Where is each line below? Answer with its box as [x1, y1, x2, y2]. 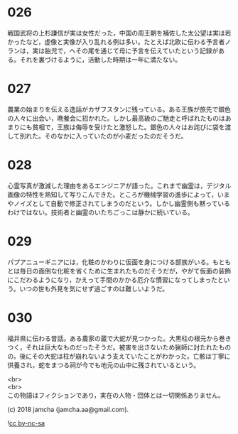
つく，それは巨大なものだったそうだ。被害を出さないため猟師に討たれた [7, 342, 219, 352]
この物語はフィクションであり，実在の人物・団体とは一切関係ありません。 [7, 391, 225, 399]
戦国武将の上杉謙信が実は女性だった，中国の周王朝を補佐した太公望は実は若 [7, 28, 232, 37]
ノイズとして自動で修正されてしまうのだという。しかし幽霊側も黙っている [13, 199, 231, 207]
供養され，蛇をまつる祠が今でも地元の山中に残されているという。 [7, 360, 200, 369]
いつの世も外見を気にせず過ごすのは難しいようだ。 [19, 284, 169, 293]
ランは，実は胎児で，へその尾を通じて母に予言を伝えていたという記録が [7, 46, 219, 55]
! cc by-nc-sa [7, 418, 45, 427]
